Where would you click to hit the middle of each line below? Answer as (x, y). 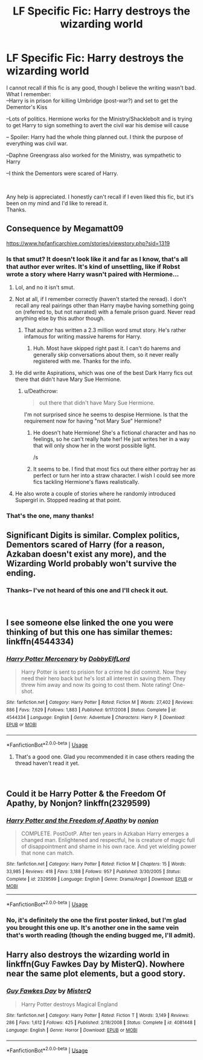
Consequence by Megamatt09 (65, 229)
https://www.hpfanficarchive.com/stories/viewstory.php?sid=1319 (88, 243)
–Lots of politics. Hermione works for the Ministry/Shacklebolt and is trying (99, 119)
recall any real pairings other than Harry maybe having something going (105, 306)
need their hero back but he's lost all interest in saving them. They (103, 678)
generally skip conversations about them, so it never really (106, 355)
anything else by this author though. (60, 319)
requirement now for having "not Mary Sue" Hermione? (93, 421)
